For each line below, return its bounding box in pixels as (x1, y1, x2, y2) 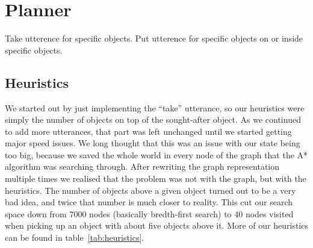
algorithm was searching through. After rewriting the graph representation (5, 160, 280, 173)
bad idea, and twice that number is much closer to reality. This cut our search (5, 196, 293, 208)
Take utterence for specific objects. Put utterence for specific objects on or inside (5, 32, 303, 45)
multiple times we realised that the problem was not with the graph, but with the (5, 172, 306, 185)
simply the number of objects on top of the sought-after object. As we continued (5, 113, 301, 126)
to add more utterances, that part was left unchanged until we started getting (5, 125, 292, 137)
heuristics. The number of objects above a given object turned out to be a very (5, 184, 296, 196)
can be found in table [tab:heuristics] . (5, 231, 144, 244)
